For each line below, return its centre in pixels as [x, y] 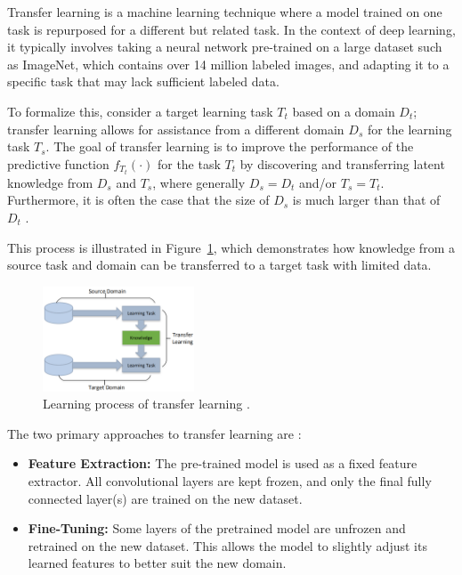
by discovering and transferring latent [342, 163]
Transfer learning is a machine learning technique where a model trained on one [225, 12]
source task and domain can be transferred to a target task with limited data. [219, 265]
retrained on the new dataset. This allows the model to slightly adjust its [227, 545]
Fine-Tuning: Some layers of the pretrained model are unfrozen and [217, 528]
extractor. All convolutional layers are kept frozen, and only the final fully [230, 480]
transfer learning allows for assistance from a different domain [176, 129]
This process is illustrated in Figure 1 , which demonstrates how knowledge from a [231, 247]
